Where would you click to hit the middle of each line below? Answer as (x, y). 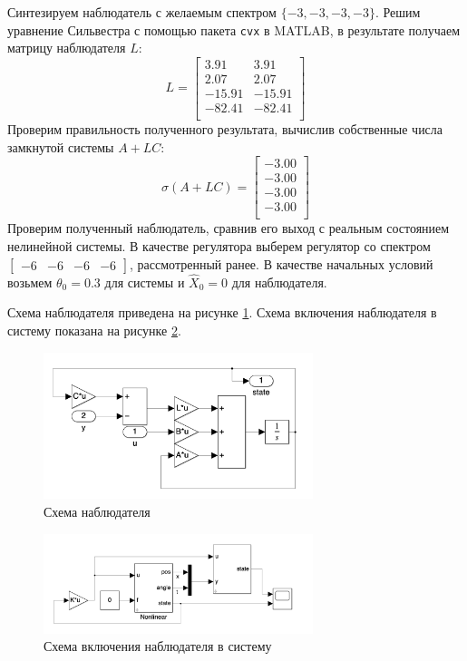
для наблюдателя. (279, 282)
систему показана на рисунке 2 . (94, 330)
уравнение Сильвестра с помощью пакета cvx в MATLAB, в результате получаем (234, 29)
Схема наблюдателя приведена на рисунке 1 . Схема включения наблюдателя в (222, 312)
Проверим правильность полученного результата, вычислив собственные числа (225, 129)
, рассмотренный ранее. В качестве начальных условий (282, 263)
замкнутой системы (61, 146)
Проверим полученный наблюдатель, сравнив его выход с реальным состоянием (229, 228)
